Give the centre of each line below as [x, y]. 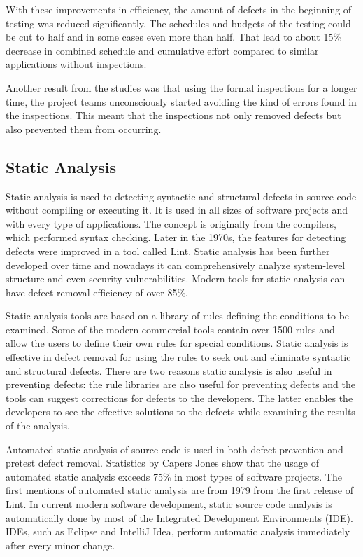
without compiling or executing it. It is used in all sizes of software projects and [177, 210]
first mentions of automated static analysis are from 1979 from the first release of [179, 490]
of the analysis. [38, 426]
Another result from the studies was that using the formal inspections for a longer [181, 87]
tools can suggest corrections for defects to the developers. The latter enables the [179, 398]
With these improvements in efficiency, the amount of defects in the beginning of [179, 9]
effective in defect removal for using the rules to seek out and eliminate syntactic [178, 357]
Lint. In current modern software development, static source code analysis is [169, 504]
